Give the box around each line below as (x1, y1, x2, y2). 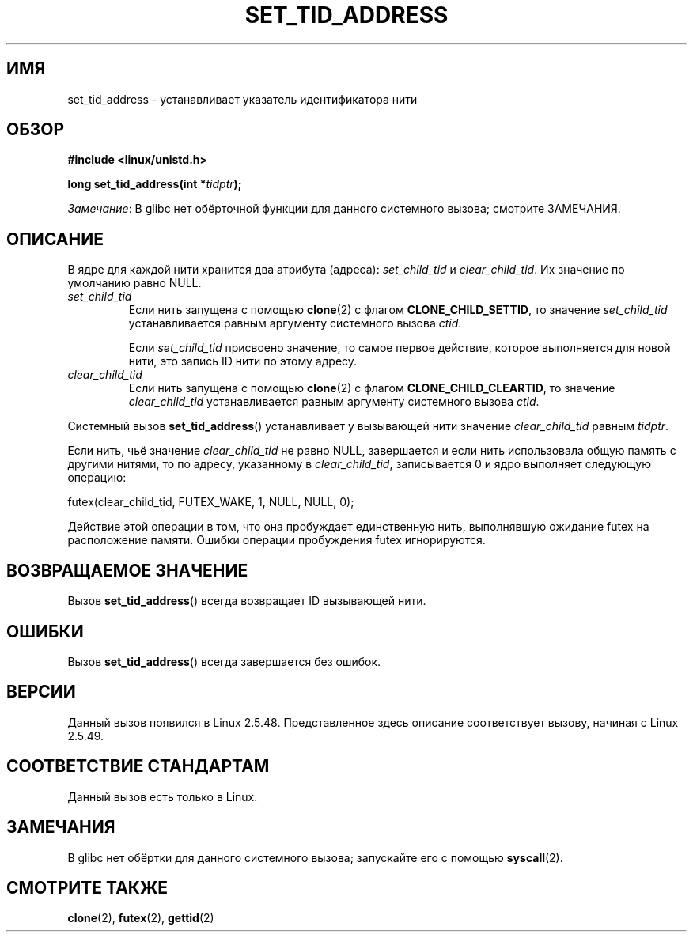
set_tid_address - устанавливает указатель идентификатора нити (67, 92, 418, 106)
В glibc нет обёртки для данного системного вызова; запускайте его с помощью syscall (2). (67, 850, 563, 864)
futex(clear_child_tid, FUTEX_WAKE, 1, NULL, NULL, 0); (67, 495, 354, 509)
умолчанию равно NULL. (67, 276, 202, 290)
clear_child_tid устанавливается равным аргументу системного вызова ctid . (128, 395, 540, 409)
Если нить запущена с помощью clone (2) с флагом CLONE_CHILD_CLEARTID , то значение (128, 381, 615, 395)
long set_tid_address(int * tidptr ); (67, 177, 242, 191)
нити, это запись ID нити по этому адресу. (128, 354, 358, 369)
